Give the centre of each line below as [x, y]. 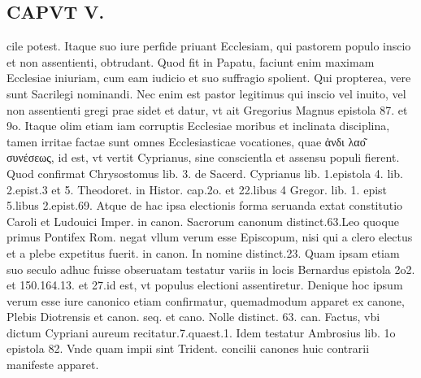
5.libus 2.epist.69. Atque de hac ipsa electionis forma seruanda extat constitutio [205, 205]
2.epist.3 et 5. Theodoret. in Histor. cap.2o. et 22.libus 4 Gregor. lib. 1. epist [197, 189]
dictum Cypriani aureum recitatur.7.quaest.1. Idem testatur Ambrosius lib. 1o [201, 332]
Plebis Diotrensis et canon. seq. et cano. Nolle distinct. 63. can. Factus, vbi [193, 317]
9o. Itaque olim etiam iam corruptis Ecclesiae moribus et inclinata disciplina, [198, 126]
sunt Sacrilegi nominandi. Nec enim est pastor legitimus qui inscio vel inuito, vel [206, 93]
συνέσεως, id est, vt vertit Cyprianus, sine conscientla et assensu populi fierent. [203, 157]
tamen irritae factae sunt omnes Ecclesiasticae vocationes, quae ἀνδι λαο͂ [186, 141]
